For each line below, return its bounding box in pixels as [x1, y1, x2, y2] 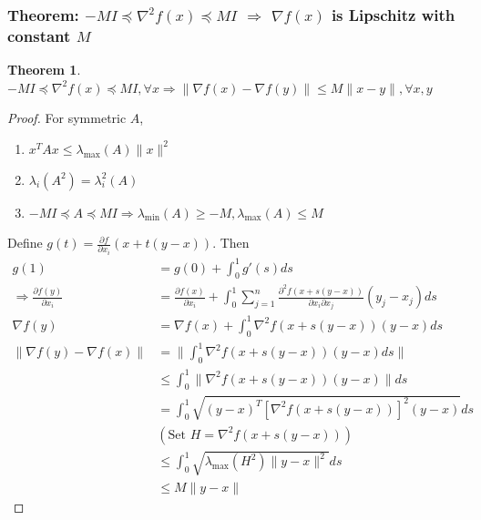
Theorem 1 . [7, 60, 81, 79]
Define [7, 233, 43, 252]
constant [7, 24, 71, 46]
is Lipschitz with [331, 3, 455, 25]
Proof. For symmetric [7, 108, 127, 127]
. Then [212, 233, 250, 252]
